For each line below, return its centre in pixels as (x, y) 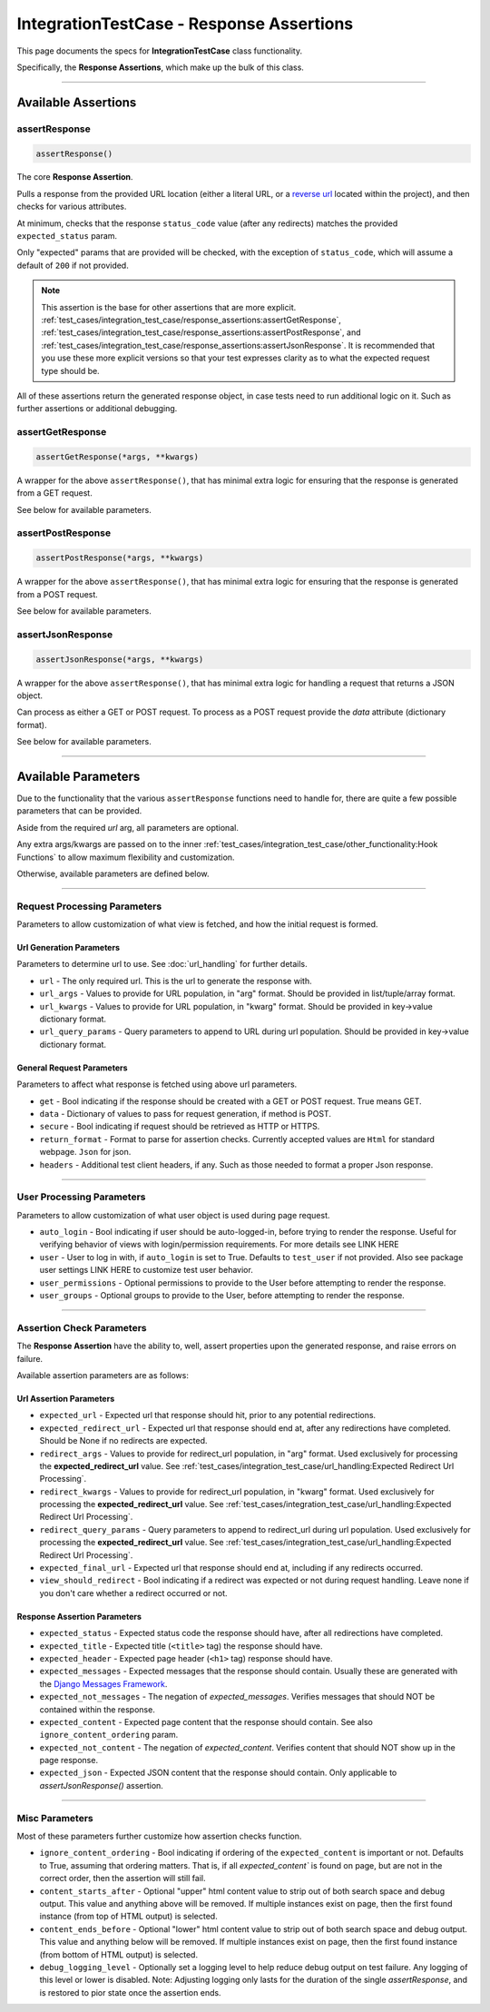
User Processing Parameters (81, 1197)
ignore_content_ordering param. (109, 1735)
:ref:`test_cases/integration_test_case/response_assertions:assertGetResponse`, (191, 320)
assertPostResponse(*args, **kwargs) (120, 558)
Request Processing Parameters (89, 906)
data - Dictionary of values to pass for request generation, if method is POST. (185, 1113)
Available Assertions (77, 102)
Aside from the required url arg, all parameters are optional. (128, 827)
